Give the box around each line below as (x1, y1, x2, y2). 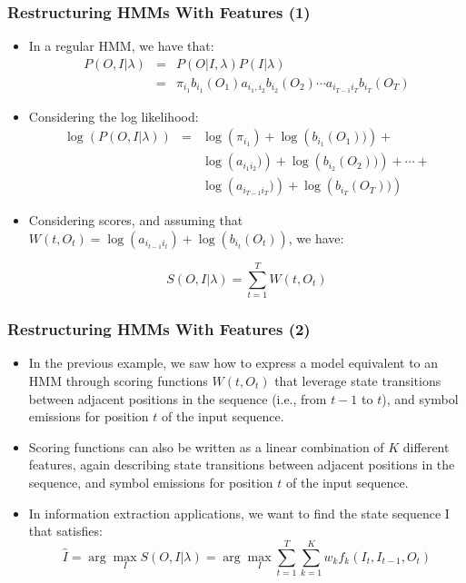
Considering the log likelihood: (28, 106, 199, 125)
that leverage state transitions (274, 371, 441, 390)
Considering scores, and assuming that (28, 211, 243, 230)
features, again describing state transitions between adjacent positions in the (28, 455, 455, 474)
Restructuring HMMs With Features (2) (7, 318, 311, 341)
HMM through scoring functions (28, 371, 208, 390)
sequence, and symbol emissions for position (28, 472, 273, 491)
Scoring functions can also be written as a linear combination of (28, 437, 384, 456)
